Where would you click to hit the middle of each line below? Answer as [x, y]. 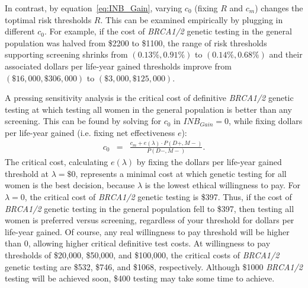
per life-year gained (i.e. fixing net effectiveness [90, 132]
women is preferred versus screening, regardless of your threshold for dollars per [150, 220]
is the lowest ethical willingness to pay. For [222, 185]
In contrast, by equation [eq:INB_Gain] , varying [94, 8]
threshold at [27, 173]
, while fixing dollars [266, 121]
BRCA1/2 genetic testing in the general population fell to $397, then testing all [150, 208]
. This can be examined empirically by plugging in [192, 19]
